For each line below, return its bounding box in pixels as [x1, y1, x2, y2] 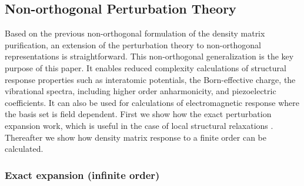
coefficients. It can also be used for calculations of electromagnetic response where [5, 96, 300, 108]
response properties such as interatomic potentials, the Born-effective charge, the [5, 73, 296, 85]
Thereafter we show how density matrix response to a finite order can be [5, 131, 267, 143]
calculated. [5, 142, 44, 155]
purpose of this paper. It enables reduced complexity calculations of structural [5, 61, 286, 74]
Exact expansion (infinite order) [5, 167, 160, 182]
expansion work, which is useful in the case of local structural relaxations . [5, 119, 273, 131]
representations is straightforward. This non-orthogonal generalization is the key [5, 50, 294, 62]
